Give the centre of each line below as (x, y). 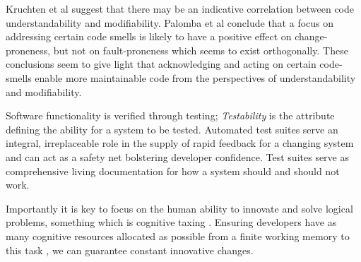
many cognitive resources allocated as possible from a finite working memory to (178, 236)
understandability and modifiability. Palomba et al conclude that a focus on (170, 22)
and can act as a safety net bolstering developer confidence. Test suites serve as (177, 156)
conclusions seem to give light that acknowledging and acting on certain (161, 64)
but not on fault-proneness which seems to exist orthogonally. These (201, 50)
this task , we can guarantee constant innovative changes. (130, 250)
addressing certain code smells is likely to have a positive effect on (149, 36)
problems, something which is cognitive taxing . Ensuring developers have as (171, 222)
